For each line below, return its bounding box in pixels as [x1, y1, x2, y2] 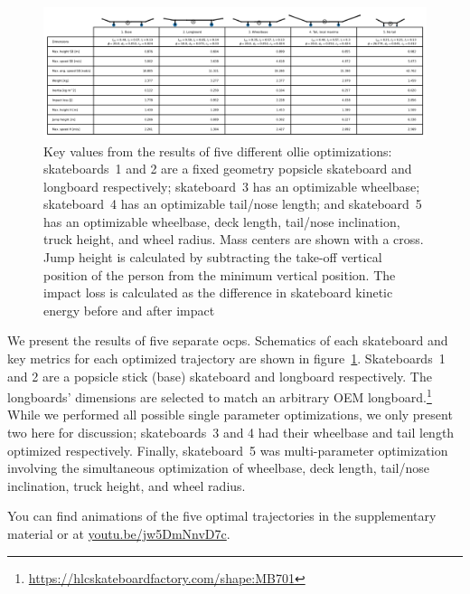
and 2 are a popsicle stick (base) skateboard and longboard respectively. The [7, 366, 432, 385]
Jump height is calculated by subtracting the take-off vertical [43, 248, 382, 267]
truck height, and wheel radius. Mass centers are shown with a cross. [43, 230, 424, 249]
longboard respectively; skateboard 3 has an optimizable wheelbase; [43, 176, 420, 195]
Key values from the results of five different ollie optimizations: [43, 141, 392, 160]
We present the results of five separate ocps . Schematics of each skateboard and [7, 331, 448, 350]
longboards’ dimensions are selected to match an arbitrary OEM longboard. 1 [7, 385, 432, 406]
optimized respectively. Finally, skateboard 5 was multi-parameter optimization [7, 440, 448, 459]
